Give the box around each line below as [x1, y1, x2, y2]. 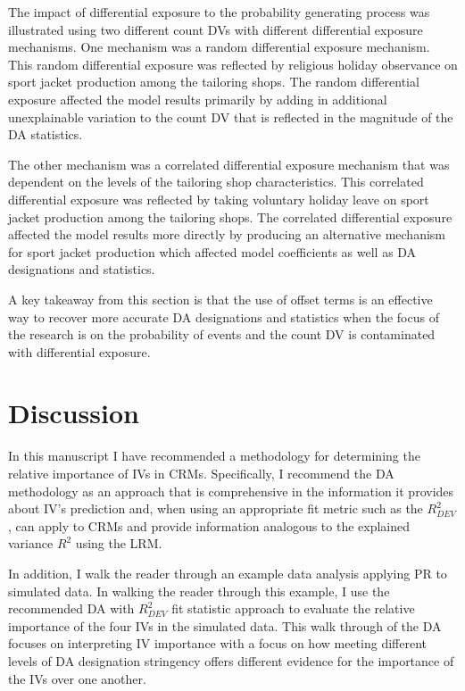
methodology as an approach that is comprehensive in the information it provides [8, 481, 454, 500]
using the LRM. [75, 534, 162, 553]
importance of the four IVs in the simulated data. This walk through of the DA [8, 616, 442, 635]
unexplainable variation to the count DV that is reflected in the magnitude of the [8, 107, 453, 126]
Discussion [8, 395, 139, 431]
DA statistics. [8, 125, 83, 144]
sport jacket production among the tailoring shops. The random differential [8, 72, 419, 91]
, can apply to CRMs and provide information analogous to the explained [8, 516, 411, 535]
